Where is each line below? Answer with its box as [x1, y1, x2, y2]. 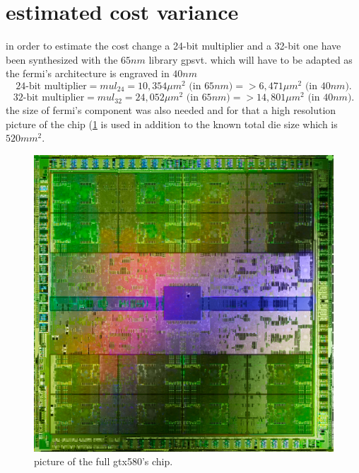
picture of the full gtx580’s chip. [34, 454, 173, 469]
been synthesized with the [6, 52, 118, 67]
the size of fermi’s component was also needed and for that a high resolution [6, 103, 336, 118]
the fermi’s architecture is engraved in [6, 66, 170, 81]
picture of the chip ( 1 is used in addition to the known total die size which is [6, 116, 338, 131]
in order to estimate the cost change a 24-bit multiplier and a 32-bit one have [6, 38, 341, 53]
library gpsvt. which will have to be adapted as [148, 52, 353, 67]
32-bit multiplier [13, 93, 85, 103]
